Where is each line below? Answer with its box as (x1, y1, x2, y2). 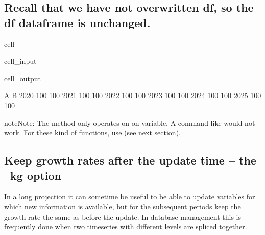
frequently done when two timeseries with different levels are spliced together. (4, 221, 247, 232)
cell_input (4, 56, 37, 66)
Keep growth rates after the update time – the (4, 152, 256, 168)
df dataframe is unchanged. (4, 14, 151, 30)
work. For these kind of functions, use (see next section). (4, 127, 181, 138)
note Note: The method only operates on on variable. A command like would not (4, 117, 255, 128)
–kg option (4, 167, 62, 183)
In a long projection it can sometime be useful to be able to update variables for (4, 191, 255, 202)
